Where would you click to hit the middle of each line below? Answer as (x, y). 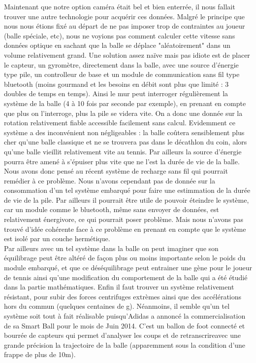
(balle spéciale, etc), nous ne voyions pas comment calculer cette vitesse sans (120, 35)
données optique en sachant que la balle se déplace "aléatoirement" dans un (117, 45)
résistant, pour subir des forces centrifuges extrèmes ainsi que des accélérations (123, 296)
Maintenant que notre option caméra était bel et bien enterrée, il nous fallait (120, 6)
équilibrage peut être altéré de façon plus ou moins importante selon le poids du (125, 258)
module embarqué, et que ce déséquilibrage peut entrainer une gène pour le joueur (128, 268)
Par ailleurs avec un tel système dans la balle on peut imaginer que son (111, 248)
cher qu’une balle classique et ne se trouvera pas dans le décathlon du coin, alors (126, 142)
